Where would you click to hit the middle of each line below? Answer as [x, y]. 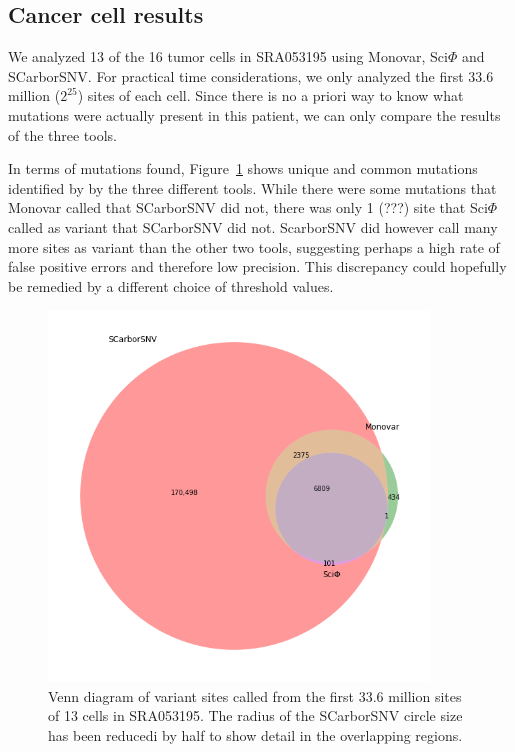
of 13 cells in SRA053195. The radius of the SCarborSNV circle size [255, 715]
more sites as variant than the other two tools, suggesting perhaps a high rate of [254, 246]
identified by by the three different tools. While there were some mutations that [252, 187]
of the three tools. [63, 134]
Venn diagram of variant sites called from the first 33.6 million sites [255, 695]
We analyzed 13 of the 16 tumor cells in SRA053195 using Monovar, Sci [228, 56]
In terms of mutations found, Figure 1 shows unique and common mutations [243, 168]
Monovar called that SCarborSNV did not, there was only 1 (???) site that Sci [248, 207]
